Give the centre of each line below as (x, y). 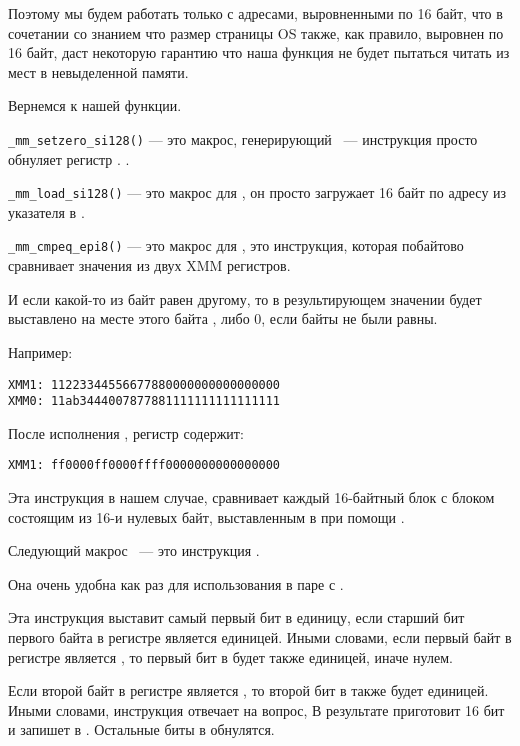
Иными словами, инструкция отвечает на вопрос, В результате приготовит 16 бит (256, 709)
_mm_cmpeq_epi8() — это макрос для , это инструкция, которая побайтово (236, 245)
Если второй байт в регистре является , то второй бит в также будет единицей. (248, 690)
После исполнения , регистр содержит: (126, 432)
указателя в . (46, 211)
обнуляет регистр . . (69, 158)
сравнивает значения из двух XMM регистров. (149, 265)
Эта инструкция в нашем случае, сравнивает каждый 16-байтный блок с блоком (251, 497)
